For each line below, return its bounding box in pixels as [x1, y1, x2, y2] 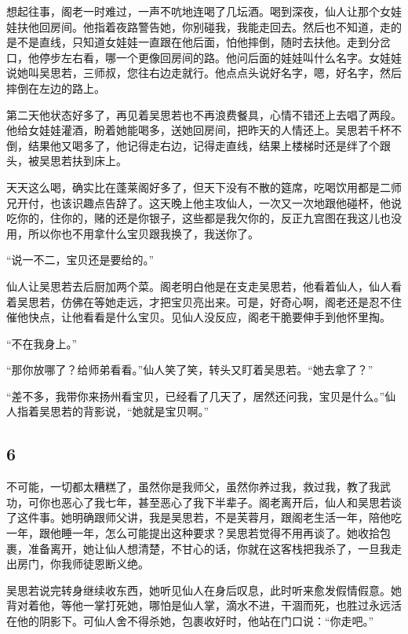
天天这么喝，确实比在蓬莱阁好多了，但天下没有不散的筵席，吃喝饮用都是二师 [6, 178, 402, 195]
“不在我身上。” [6, 335, 78, 351]
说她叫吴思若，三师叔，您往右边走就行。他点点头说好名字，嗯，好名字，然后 [6, 64, 402, 81]
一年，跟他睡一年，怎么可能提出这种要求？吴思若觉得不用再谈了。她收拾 [6, 525, 380, 541]
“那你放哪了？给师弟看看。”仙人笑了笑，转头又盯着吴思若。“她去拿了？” [6, 361, 373, 378]
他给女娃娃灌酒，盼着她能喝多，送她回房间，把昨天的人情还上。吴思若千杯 [6, 122, 391, 138]
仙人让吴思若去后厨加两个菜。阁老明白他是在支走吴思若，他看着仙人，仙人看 [6, 277, 402, 294]
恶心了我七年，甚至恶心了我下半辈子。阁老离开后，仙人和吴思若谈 [60, 493, 402, 510]
